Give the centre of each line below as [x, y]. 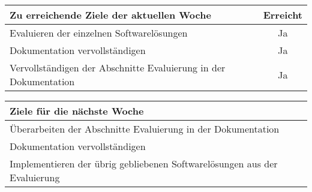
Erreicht [283, 15]
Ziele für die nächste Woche [77, 111]
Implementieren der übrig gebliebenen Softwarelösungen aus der [144, 163]
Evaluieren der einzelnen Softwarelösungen [99, 33]
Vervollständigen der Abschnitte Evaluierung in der [118, 67]
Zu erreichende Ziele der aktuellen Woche [110, 15]
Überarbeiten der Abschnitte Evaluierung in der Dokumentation [145, 129]
